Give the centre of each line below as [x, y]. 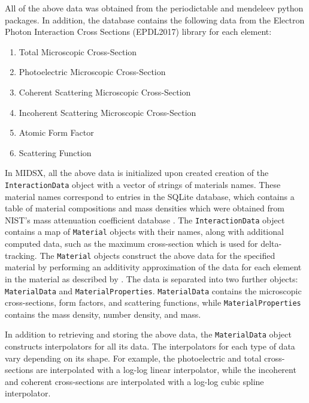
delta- [271, 244]
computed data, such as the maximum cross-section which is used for [131, 244]
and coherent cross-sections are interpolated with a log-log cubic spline [134, 381]
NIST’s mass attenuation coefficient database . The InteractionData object [145, 220]
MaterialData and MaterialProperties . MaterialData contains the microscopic [153, 290]
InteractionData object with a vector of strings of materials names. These [143, 184]
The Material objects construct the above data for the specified [157, 255]
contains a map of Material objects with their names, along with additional [144, 232]
